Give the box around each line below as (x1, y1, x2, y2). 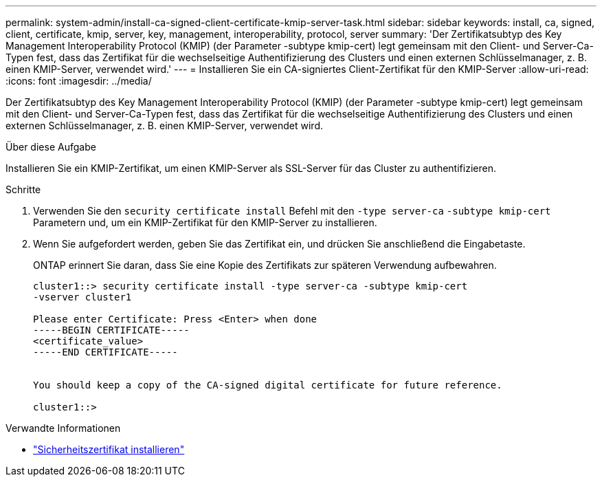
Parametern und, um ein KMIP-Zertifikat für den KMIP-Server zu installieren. (33, 217, 377, 228)
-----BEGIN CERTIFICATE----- (33, 325, 190, 336)
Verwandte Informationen (5, 422, 121, 434)
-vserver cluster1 (33, 292, 132, 303)
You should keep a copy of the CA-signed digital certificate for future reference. (33, 380, 502, 391)
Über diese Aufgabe (5, 141, 96, 153)
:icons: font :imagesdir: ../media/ (5, 75, 152, 87)
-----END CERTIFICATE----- (33, 347, 178, 358)
